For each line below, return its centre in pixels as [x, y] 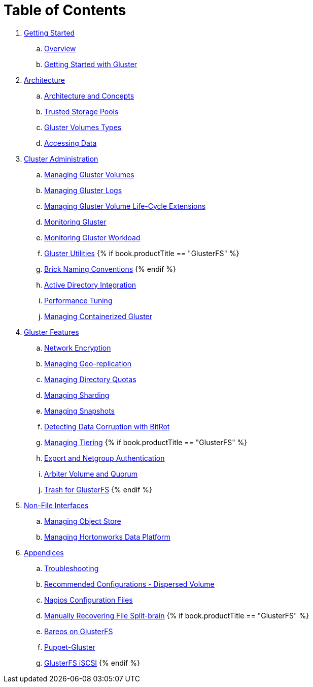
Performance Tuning [78, 300]
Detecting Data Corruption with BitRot [107, 426]
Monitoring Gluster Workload [92, 237]
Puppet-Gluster [70, 647]
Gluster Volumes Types [83, 127]
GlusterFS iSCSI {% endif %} [92, 663]
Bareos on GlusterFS [79, 631]
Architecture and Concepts [89, 96]
